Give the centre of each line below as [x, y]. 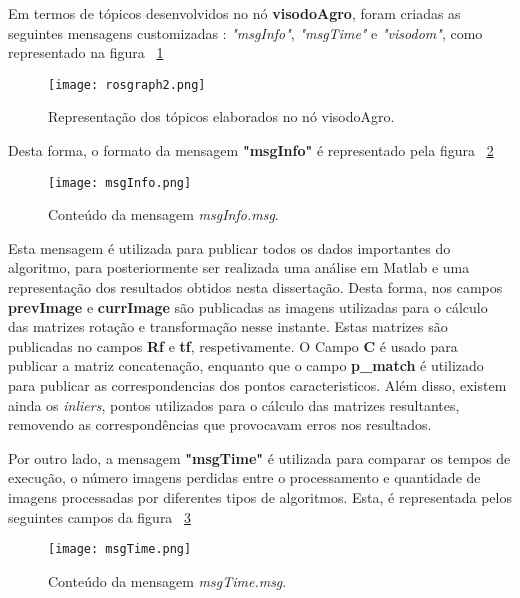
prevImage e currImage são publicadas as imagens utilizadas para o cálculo [248, 306]
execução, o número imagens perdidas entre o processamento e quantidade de [244, 477]
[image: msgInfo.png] [120, 182]
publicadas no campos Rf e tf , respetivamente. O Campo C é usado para [233, 345]
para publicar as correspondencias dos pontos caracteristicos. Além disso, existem [257, 385]
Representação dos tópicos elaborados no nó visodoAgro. [221, 116]
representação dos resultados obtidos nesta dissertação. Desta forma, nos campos [255, 287]
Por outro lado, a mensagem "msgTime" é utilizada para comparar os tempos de [259, 457]
